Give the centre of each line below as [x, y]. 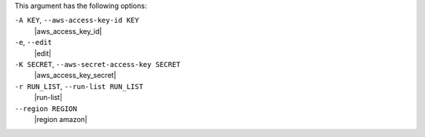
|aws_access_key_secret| [75, 76]
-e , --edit [33, 43]
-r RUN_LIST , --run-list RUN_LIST [79, 86]
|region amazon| [61, 119]
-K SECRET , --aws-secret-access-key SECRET [98, 64]
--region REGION [46, 109]
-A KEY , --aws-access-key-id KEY [77, 20]
